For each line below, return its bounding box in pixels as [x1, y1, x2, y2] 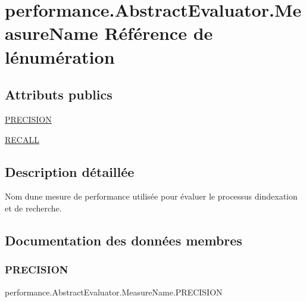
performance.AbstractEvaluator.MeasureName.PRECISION [5, 285, 223, 298]
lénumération [5, 44, 115, 69]
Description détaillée [5, 162, 135, 180]
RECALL [5, 133, 39, 145]
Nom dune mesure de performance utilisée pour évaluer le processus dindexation [5, 190, 298, 203]
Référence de [104, 21, 213, 45]
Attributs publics [5, 85, 113, 104]
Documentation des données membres [5, 231, 242, 249]
